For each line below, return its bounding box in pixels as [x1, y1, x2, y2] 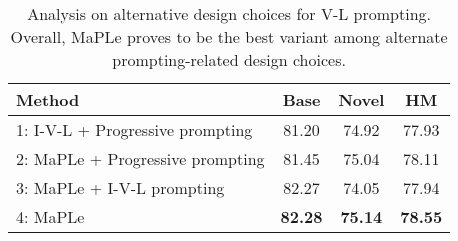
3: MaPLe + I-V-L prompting [16, 176, 225, 199]
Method [16, 88, 80, 111]
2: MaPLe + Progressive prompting [16, 147, 265, 170]
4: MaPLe [16, 205, 85, 228]
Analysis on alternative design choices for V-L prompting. [27, 2, 431, 25]
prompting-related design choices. [112, 48, 346, 71]
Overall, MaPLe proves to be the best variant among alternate [10, 25, 448, 48]
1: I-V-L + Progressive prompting [16, 118, 253, 141]
